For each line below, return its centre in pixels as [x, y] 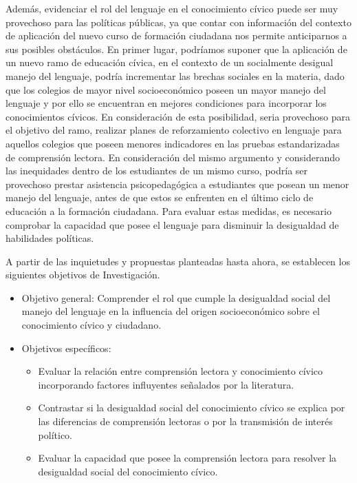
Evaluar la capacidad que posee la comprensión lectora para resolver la [187, 458]
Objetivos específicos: [66, 348]
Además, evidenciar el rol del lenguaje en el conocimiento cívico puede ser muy [172, 8]
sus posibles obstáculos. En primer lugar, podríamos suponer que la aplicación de [176, 49]
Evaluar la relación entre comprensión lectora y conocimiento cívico [181, 371]
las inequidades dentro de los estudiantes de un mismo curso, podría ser [157, 171]
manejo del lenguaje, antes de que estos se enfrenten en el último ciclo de [160, 197]
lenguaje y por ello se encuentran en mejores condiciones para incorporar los [166, 103]
